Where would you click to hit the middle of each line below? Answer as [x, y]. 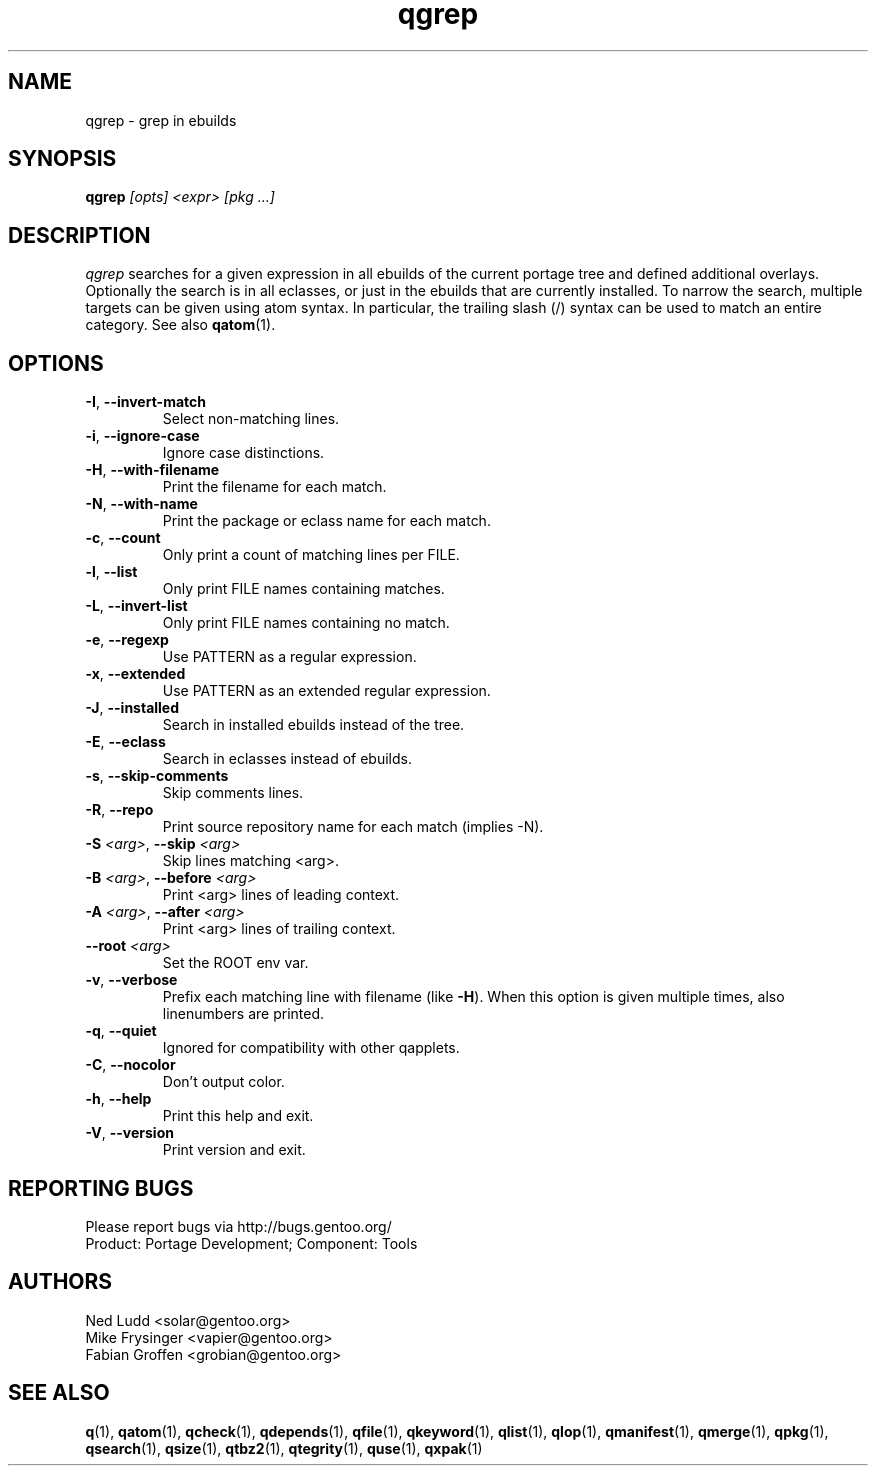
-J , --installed [132, 708]
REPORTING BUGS [101, 1188]
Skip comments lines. [233, 793]
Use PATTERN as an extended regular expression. [326, 691]
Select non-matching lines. [251, 419]
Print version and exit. [234, 1150]
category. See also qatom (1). [180, 325]
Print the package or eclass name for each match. [326, 521]
